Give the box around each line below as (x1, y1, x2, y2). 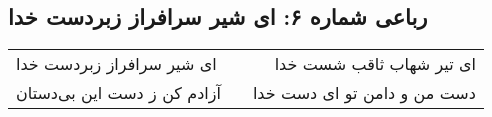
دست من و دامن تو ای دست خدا (252, 81, 476, 105)
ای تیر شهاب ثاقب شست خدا (274, 52, 476, 76)
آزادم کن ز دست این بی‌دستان (16, 81, 221, 105)
